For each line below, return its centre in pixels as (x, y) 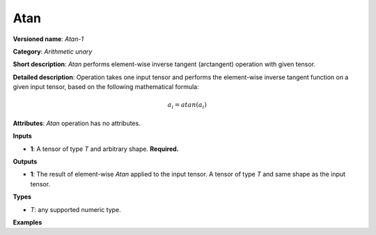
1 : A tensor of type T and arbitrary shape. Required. (104, 149)
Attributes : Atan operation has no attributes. (77, 123)
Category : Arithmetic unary (53, 51)
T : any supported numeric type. (76, 209)
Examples (28, 222)
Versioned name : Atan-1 (48, 39)
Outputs (25, 162)
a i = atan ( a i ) (187, 106)
